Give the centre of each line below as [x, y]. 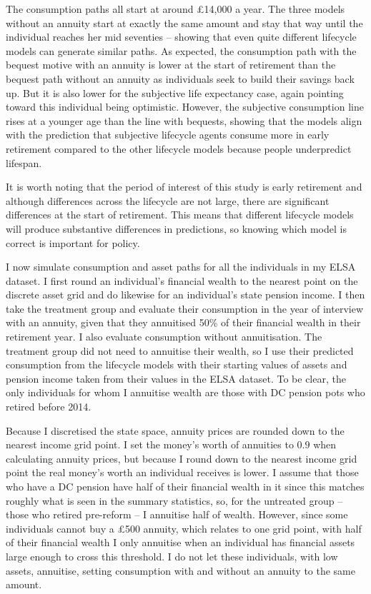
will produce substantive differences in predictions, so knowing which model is [176, 228]
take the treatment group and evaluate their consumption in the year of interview [184, 308]
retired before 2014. [49, 407]
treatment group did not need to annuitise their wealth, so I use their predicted [180, 350]
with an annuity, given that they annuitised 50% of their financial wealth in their [183, 322]
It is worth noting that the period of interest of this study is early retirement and [184, 187]
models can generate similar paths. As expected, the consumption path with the [181, 50]
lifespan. [24, 162]
